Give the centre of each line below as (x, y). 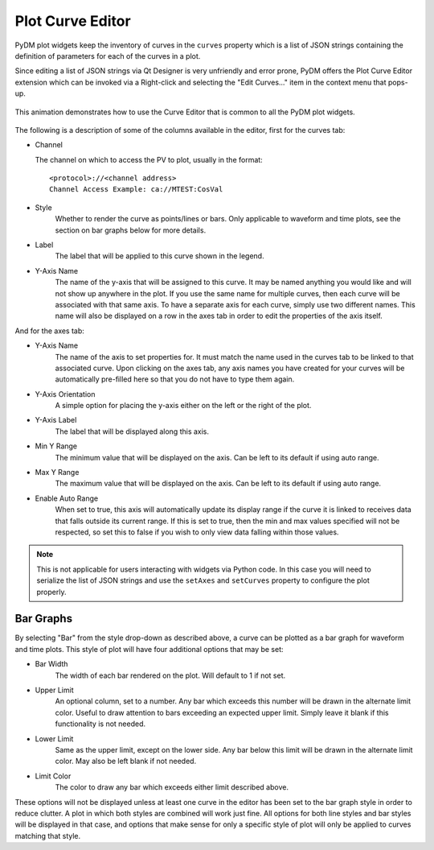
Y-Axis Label (56, 420)
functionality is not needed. (100, 724)
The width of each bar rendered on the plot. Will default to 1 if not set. (170, 675)
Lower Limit (54, 739)
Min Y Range (56, 446)
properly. (51, 592)
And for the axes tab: (49, 331)
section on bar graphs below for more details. (131, 230)
